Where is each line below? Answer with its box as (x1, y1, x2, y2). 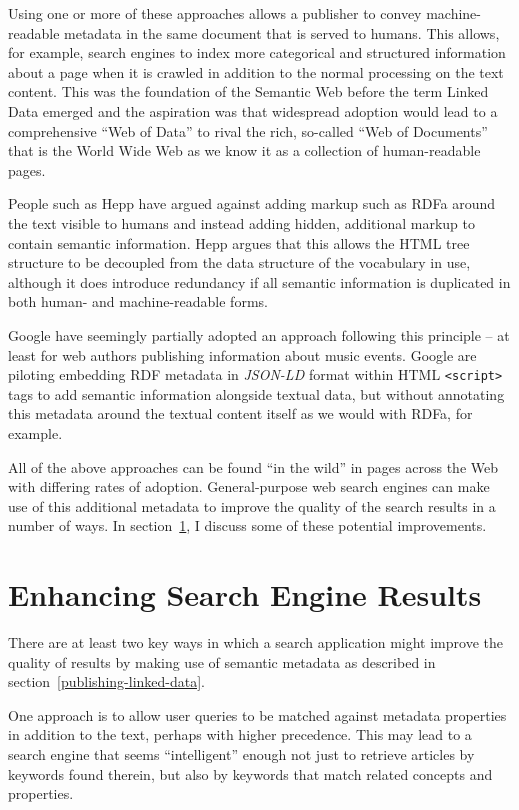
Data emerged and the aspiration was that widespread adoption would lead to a (8, 100, 498, 121)
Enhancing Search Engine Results (8, 574, 482, 615)
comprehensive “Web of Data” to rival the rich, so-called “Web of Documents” (8, 120, 488, 141)
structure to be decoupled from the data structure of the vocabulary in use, (8, 252, 471, 273)
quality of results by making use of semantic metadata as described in (8, 651, 436, 672)
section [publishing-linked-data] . (8, 671, 206, 692)
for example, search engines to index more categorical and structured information (8, 42, 506, 63)
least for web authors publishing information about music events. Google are (8, 344, 477, 365)
